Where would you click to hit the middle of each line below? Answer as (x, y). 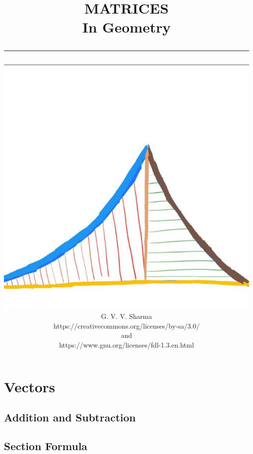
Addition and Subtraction (70, 417)
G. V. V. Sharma (126, 316)
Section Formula (46, 445)
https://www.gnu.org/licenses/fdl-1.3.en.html (126, 344)
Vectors (30, 386)
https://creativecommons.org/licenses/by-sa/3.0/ (126, 325)
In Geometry (126, 27)
